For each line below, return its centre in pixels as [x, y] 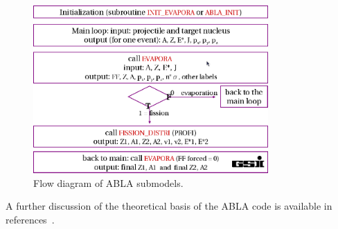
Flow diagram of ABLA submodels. [108, 182]
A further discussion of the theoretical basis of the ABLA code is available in [169, 206]
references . [30, 219]
